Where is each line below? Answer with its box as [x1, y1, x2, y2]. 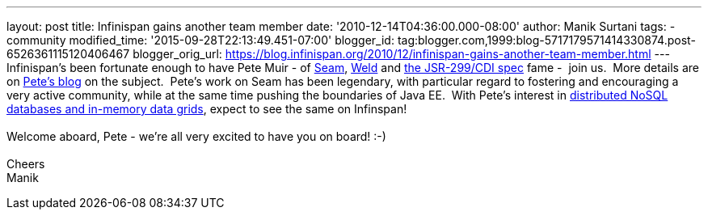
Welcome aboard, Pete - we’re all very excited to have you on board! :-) [6, 129, 386, 143]
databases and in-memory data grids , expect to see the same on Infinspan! [6, 102, 407, 116]
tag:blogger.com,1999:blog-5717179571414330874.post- [397, 33, 696, 47]
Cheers [6, 157, 45, 171]
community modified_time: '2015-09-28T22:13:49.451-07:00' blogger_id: [6, 33, 394, 47]
